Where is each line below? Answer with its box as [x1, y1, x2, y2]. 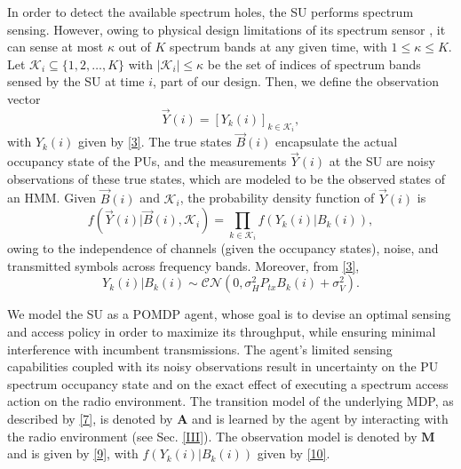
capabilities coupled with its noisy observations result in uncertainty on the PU [7, 357, 439, 376]
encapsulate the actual [275, 132, 398, 151]
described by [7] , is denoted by [7, 409, 173, 427]
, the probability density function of [179, 188, 375, 207]
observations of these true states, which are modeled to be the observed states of [7, 169, 446, 187]
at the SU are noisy [329, 152, 435, 171]
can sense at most [7, 37, 104, 56]
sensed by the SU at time [7, 72, 145, 91]
